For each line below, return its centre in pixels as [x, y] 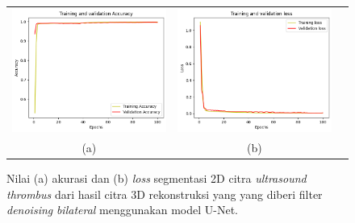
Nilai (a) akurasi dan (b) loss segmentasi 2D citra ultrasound [157, 178]
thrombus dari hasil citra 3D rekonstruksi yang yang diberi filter [165, 194]
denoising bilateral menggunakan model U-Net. [122, 210]
